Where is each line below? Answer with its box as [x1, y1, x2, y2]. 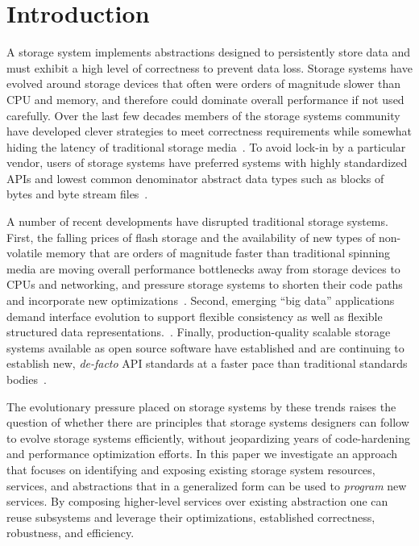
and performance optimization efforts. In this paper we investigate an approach [6, 445, 397, 462]
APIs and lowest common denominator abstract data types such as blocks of [6, 169, 384, 186]
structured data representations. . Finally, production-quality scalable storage [6, 323, 391, 340]
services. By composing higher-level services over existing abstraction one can [6, 493, 388, 510]
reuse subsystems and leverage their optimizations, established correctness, [6, 508, 375, 525]
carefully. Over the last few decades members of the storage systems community [6, 106, 400, 123]
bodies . [6, 371, 47, 387]
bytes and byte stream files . [6, 185, 148, 202]
